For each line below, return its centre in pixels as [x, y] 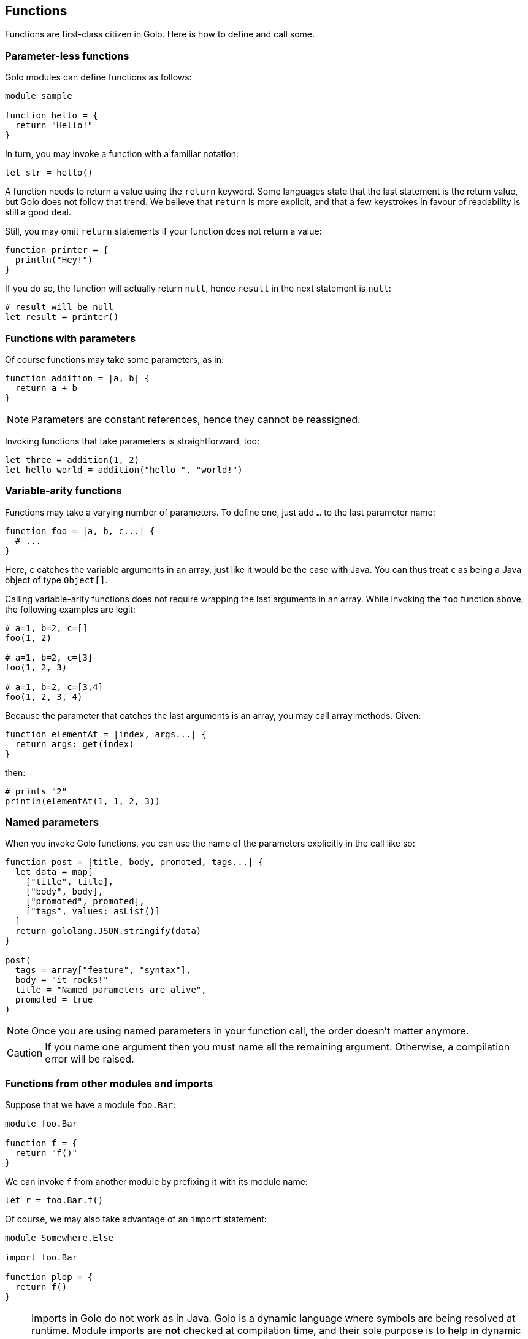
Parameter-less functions [67, 56]
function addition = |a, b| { [78, 378]
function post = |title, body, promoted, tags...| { [134, 862]
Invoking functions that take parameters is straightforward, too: [132, 441]
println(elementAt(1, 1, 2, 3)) [82, 801]
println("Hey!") [54, 260]
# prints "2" [36, 791]
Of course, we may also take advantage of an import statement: [136, 1219]
